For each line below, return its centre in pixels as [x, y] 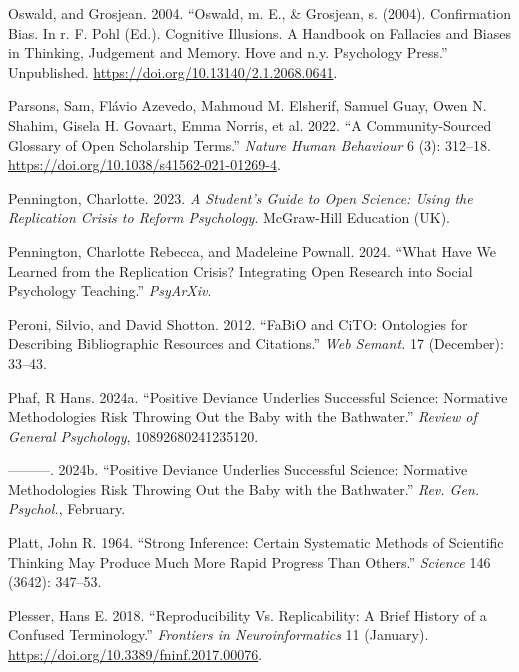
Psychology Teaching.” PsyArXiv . [110, 290]
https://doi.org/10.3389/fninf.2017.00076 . [135, 654]
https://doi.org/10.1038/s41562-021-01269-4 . [144, 164]
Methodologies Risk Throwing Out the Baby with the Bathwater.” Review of [242, 416]
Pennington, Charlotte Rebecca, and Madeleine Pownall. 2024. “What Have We [252, 250]
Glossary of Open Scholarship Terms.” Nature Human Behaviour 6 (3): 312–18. [249, 144]
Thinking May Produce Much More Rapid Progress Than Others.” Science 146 [249, 561]
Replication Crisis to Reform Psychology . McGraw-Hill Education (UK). [229, 217]
